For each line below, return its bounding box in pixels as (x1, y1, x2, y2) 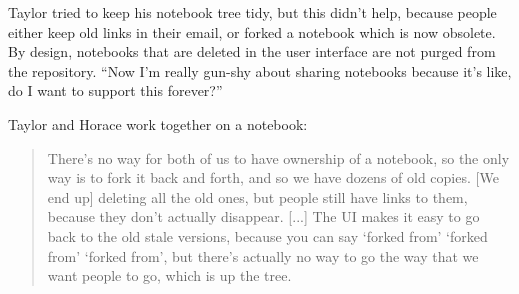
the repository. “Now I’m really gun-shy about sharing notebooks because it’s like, (8, 60, 512, 81)
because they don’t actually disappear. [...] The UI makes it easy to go (47, 206, 480, 227)
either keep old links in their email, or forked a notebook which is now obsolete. (8, 21, 496, 42)
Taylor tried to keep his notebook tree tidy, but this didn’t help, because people (8, 2, 497, 22)
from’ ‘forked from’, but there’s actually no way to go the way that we (47, 245, 479, 266)
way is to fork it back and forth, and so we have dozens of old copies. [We (47, 167, 499, 188)
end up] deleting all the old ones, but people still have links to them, (47, 186, 468, 207)
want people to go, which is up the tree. (47, 265, 292, 286)
